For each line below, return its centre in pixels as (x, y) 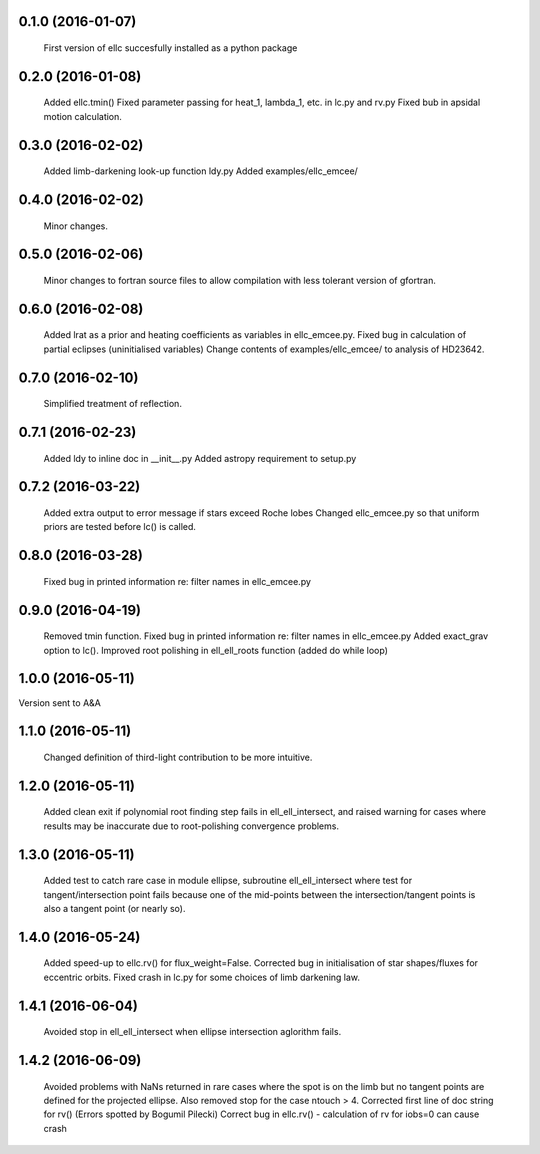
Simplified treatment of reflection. (112, 404)
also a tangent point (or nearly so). (114, 908)
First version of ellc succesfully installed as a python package (170, 48)
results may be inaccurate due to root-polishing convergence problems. (191, 826)
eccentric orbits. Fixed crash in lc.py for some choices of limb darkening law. (201, 977)
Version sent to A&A (60, 702)
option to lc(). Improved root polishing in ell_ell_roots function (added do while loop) (216, 650)
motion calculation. (82, 116)
